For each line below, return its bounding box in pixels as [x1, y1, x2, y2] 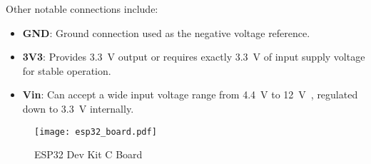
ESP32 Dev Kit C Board [34, 147, 143, 162]
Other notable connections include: [6, 1, 158, 16]
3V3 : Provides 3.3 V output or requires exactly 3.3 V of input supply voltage [22, 49, 365, 64]
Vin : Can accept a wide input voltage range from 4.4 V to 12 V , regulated [22, 87, 358, 102]
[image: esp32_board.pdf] [34, 126, 157, 137]
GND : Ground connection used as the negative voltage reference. [22, 25, 310, 40]
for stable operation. [22, 63, 111, 78]
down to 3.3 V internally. [22, 101, 134, 116]
